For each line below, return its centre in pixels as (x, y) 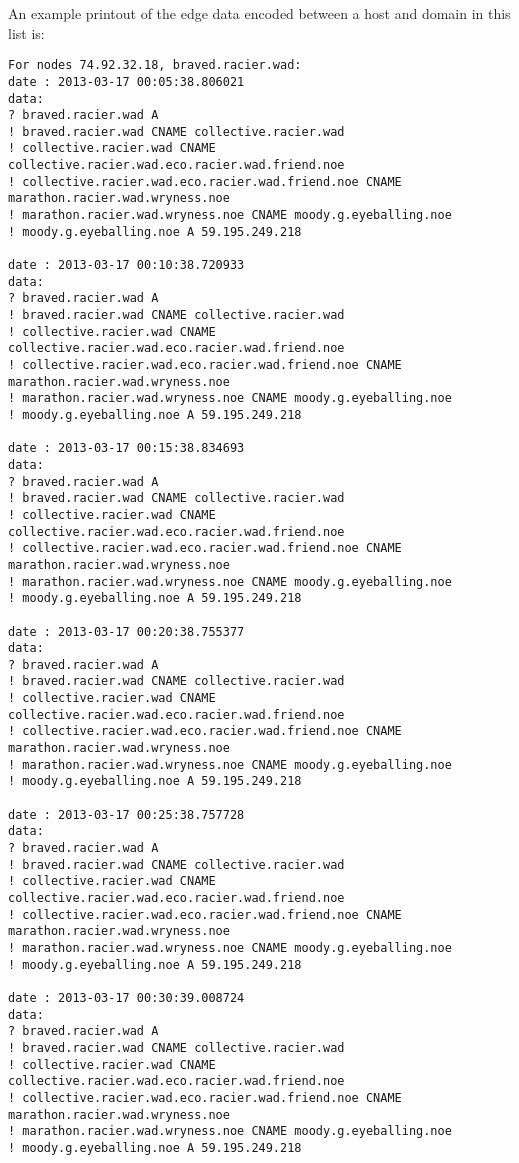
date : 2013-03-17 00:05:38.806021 (126, 81)
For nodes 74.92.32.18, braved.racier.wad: (155, 65)
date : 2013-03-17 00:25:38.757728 (126, 814)
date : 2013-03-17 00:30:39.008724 (126, 997)
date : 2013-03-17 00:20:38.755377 (126, 631)
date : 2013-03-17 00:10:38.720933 (126, 265)
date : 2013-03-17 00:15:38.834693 (126, 448)
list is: (26, 32)
